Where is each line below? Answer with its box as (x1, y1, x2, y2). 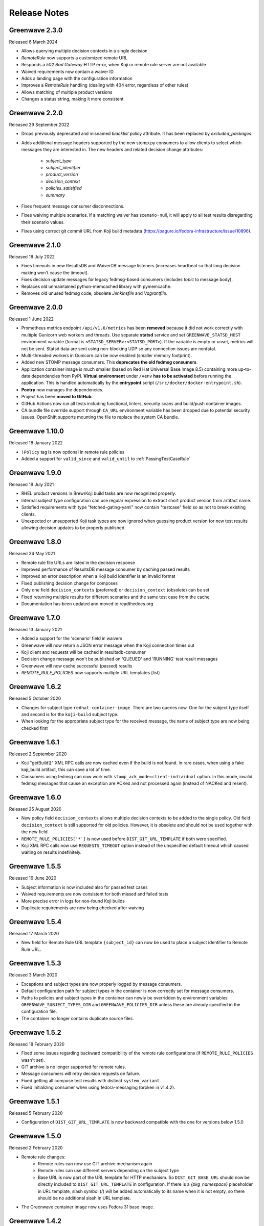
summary (45, 192, 66, 198)
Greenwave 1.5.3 (9, 959, 61, 968)
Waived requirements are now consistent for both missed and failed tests (21, 891, 169, 897)
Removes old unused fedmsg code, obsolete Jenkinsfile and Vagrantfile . (21, 290, 168, 296)
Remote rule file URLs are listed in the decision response (21, 560, 135, 565)
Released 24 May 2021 (9, 551, 55, 557)
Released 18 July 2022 (9, 254, 55, 260)
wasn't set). (21, 1057, 45, 1063)
